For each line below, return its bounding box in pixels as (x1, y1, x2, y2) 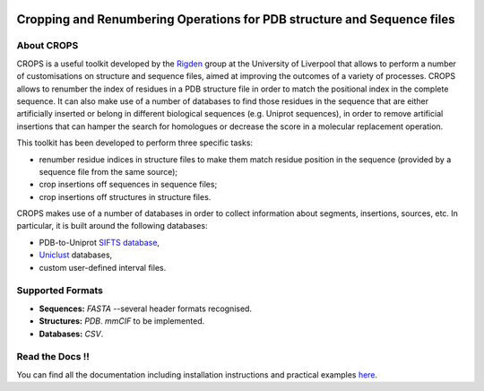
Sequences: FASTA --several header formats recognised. (39, 303, 253, 314)
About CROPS (16, 39, 79, 52)
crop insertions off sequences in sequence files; (39, 179, 218, 190)
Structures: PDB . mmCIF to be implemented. (39, 316, 205, 326)
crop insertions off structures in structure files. (39, 191, 212, 202)
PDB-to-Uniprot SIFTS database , (39, 237, 160, 248)
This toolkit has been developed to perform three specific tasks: (16, 137, 254, 148)
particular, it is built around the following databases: (16, 221, 208, 231)
